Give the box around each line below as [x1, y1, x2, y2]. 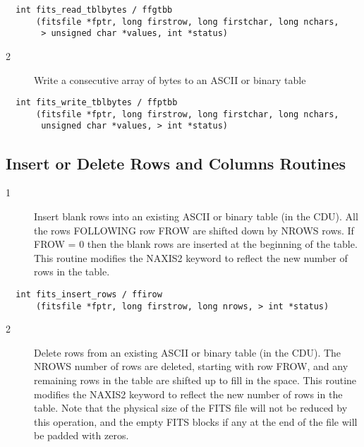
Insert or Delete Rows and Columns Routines [6, 152, 346, 174]
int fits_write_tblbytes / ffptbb [16, 97, 178, 108]
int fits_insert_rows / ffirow [16, 289, 162, 299]
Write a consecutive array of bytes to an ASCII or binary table [34, 72, 306, 87]
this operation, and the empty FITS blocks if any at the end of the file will [34, 414, 358, 429]
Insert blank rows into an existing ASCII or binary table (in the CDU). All [34, 208, 358, 223]
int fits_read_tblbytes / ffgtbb [16, 5, 173, 15]
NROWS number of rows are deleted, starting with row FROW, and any [34, 359, 348, 374]
